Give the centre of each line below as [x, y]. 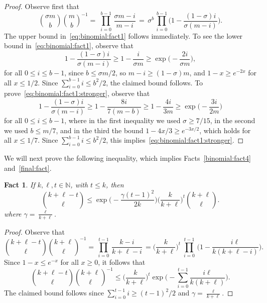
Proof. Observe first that [42, 6]
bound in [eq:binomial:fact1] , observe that [69, 45]
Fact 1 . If [20, 185]
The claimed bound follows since [54, 293]
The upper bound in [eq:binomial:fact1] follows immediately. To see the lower [123, 35]
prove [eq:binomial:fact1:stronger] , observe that [77, 93]
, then [115, 185]
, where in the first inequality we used [122, 120]
